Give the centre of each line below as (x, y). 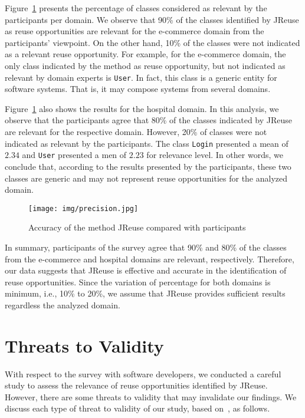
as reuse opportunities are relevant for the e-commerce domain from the (135, 31)
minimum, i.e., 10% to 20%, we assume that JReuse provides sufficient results (145, 293)
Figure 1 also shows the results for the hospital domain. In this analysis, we (142, 108)
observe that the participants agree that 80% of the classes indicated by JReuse (149, 120)
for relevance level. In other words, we (215, 155)
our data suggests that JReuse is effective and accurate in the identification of (146, 270)
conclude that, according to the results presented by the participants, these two (148, 166)
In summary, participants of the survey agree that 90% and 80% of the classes (146, 247)
